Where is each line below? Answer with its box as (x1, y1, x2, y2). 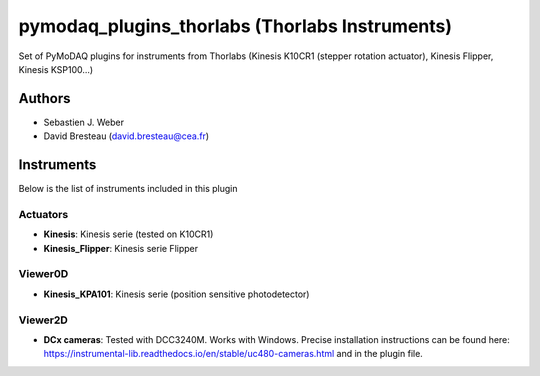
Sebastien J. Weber (43, 116, 125, 128)
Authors (18, 90, 71, 107)
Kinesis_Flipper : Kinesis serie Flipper (43, 242, 199, 254)
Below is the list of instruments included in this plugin (18, 183, 239, 195)
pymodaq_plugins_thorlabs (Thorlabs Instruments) (18, 15, 453, 37)
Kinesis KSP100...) (18, 63, 94, 75)
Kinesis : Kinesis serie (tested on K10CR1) (43, 228, 214, 240)
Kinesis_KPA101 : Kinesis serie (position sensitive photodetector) (43, 288, 310, 300)
